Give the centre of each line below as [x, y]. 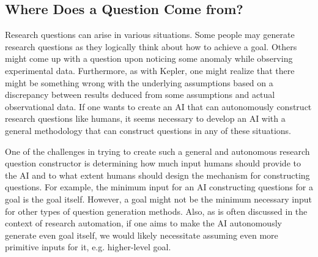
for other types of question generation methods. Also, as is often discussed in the [156, 211]
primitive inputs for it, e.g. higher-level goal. [88, 247]
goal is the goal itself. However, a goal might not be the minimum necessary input [159, 199]
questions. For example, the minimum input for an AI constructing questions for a [159, 187]
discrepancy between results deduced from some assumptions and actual [140, 95]
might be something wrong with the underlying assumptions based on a [139, 82]
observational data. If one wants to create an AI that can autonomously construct [158, 106]
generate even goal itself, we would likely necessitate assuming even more [142, 235]
